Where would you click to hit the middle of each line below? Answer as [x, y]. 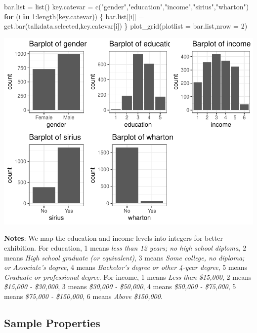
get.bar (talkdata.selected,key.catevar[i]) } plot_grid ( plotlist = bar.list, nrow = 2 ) [126, 26]
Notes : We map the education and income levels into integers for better [114, 238]
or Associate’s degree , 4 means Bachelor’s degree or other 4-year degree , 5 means [126, 267]
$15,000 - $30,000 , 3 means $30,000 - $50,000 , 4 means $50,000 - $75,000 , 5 [120, 286]
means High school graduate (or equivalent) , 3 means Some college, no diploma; [124, 257]
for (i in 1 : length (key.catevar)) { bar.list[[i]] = [74, 16]
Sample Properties [52, 322]
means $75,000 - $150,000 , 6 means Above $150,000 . [83, 296]
